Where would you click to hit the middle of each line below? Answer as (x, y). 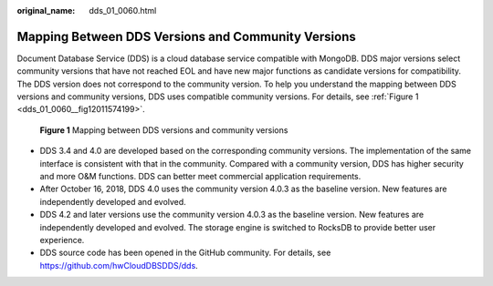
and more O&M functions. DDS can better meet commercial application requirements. (200, 177)
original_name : (46, 10)
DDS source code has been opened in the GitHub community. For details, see (185, 253)
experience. (62, 240)
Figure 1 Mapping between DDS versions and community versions (164, 130)
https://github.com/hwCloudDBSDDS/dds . (119, 265)
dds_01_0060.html (123, 10)
